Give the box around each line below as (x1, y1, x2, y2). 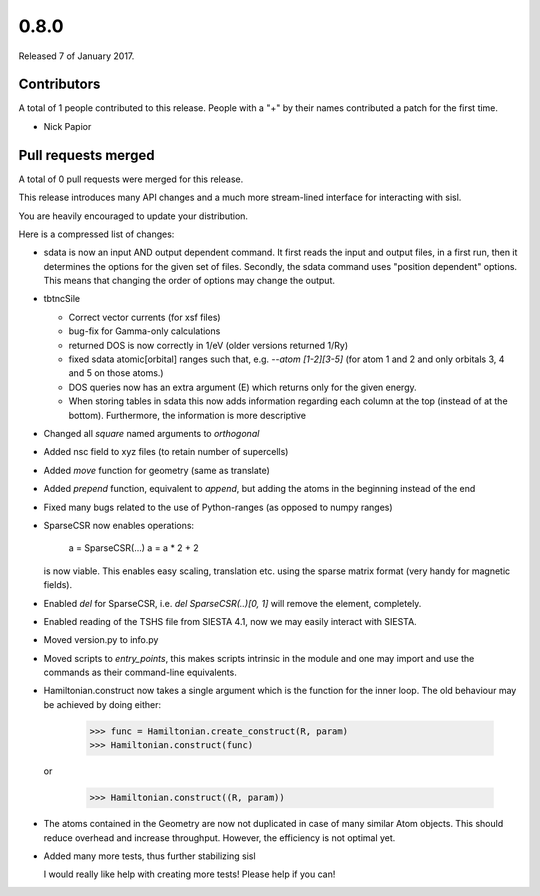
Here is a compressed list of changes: (18, 228, 175, 240)
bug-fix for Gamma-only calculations (68, 325, 221, 337)
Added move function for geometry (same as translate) (43, 464, 270, 476)
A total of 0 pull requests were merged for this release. (18, 173, 244, 185)
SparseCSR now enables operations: (43, 519, 195, 531)
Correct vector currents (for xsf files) (68, 311, 221, 323)
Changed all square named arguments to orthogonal (43, 428, 260, 439)
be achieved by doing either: (43, 698, 162, 710)
